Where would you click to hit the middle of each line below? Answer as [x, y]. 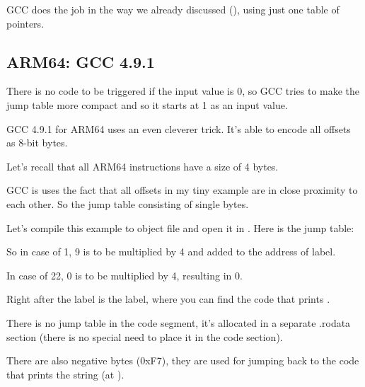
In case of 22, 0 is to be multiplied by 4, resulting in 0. [124, 275]
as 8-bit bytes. [37, 143]
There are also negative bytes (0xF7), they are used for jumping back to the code [183, 360]
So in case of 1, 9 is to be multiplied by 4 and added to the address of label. [171, 252]
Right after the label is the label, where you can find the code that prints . [168, 299]
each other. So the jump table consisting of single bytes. [128, 203]
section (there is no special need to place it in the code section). [145, 336]
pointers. [25, 23]
